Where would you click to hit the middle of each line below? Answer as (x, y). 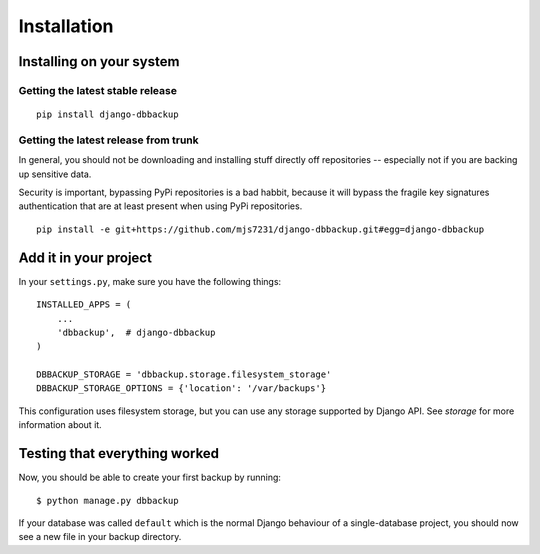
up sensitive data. (55, 174)
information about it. (60, 425)
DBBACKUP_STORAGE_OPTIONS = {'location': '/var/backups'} (181, 388)
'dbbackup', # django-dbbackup (136, 332)
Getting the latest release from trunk (108, 140)
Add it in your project (85, 257)
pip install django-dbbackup (107, 114)
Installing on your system (99, 61)
